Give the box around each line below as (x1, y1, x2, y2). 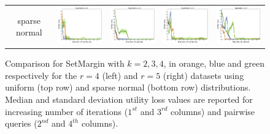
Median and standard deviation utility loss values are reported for (5, 93, 253, 106)
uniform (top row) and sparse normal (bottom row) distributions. (5, 81, 251, 94)
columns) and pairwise (170, 105, 255, 117)
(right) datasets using (163, 69, 244, 81)
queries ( (5, 117, 37, 130)
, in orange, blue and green (163, 57, 264, 70)
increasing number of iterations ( (5, 105, 128, 117)
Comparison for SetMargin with (5, 57, 125, 70)
